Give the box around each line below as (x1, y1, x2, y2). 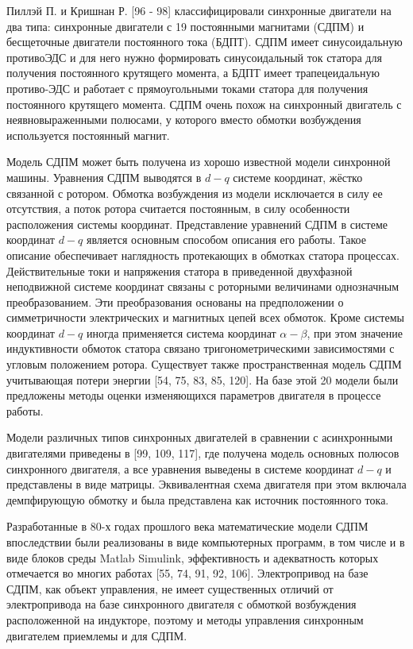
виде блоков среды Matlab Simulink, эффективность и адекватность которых (6, 549, 379, 566)
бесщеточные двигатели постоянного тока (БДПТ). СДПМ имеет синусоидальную (6, 33, 403, 50)
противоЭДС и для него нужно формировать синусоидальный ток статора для (6, 48, 382, 65)
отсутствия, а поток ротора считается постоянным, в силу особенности (6, 200, 350, 217)
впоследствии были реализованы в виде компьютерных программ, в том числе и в (6, 534, 405, 550)
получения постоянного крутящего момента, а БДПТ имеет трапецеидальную (6, 64, 380, 81)
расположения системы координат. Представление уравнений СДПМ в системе (6, 215, 388, 232)
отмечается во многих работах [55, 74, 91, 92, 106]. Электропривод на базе (6, 565, 369, 581)
